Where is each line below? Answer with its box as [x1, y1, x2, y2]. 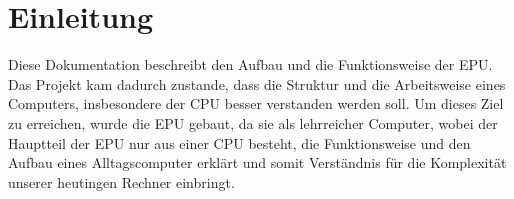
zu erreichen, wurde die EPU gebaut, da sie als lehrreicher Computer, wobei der [8, 112, 498, 133]
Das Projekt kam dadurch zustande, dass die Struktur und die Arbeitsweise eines [8, 73, 506, 94]
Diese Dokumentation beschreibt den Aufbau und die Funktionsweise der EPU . [8, 54, 493, 75]
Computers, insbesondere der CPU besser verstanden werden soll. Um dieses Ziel [8, 93, 504, 114]
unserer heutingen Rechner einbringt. [8, 171, 235, 192]
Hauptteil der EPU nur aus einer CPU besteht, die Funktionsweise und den [8, 132, 471, 153]
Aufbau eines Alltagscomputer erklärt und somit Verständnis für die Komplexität [8, 152, 507, 173]
